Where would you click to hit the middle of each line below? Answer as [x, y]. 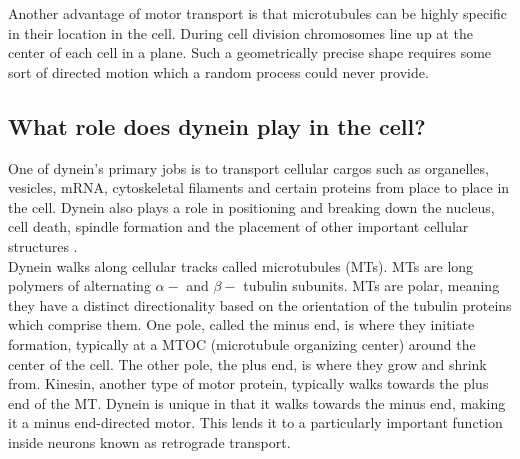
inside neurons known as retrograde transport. [149, 441]
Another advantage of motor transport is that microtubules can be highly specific [258, 13]
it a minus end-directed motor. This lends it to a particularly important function [255, 422]
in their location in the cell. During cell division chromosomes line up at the [240, 32]
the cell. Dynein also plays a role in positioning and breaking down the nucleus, [251, 206]
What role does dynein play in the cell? [217, 125]
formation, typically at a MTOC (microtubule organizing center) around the [242, 343]
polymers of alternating [79, 285]
